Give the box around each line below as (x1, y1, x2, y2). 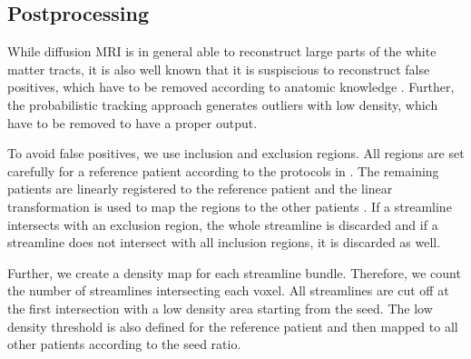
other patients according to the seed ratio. (7, 334, 241, 354)
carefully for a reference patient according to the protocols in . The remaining (7, 161, 439, 180)
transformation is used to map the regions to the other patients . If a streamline (7, 196, 452, 215)
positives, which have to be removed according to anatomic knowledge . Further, (7, 77, 455, 96)
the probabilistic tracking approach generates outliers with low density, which (7, 95, 438, 114)
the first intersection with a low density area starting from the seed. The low (7, 298, 433, 317)
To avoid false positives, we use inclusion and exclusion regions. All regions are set (7, 144, 465, 163)
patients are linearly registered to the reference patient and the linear (7, 179, 393, 198)
